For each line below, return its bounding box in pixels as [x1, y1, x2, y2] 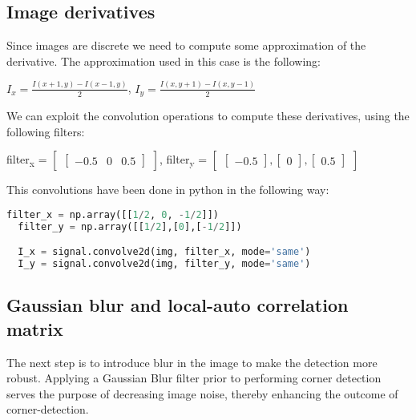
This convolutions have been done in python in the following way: [6, 181, 329, 198]
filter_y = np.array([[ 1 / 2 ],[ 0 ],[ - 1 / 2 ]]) [18, 220, 242, 232]
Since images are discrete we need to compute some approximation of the [6, 37, 366, 54]
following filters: [6, 123, 85, 139]
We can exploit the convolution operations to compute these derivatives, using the [6, 107, 410, 124]
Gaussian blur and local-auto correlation [6, 293, 349, 317]
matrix [6, 316, 63, 341]
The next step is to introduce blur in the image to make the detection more [6, 353, 378, 370]
